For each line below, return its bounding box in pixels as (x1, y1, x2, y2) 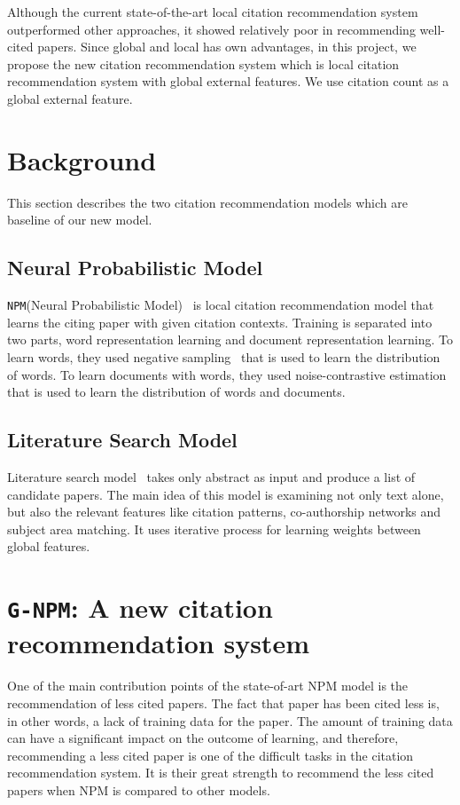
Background (7, 141, 157, 178)
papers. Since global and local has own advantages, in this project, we (37, 37, 417, 56)
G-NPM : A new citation (7, 589, 273, 626)
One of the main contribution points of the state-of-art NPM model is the (7, 676, 409, 695)
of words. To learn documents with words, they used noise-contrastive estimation (7, 365, 447, 383)
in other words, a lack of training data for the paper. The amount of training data (7, 711, 453, 730)
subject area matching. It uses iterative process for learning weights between (7, 519, 421, 538)
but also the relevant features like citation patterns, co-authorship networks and (7, 502, 441, 521)
